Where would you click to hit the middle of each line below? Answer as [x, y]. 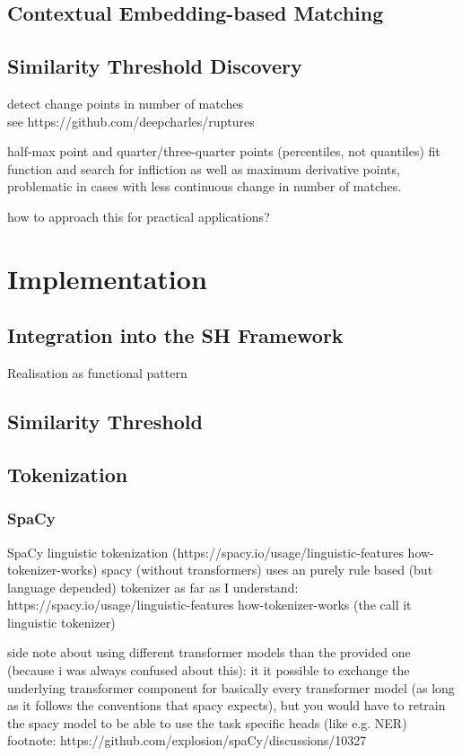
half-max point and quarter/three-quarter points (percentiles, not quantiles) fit [224, 151]
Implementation [107, 278]
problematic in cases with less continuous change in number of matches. [205, 186]
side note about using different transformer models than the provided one [209, 652]
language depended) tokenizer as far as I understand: [153, 587]
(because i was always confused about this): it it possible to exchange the [209, 670]
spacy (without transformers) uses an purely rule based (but [267, 570]
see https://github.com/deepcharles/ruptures [131, 121]
